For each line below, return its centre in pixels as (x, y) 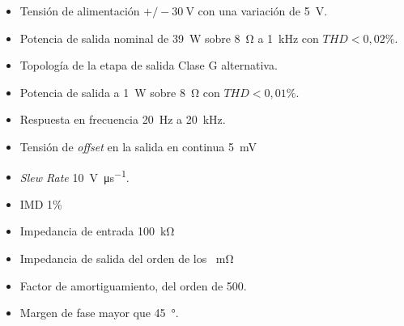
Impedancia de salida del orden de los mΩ (127, 258)
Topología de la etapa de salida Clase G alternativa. (149, 65)
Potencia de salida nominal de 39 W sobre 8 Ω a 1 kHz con (169, 38)
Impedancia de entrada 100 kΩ (97, 231)
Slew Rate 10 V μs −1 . (74, 176)
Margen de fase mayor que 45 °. (99, 313)
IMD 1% (41, 203)
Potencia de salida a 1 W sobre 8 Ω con (120, 92)
